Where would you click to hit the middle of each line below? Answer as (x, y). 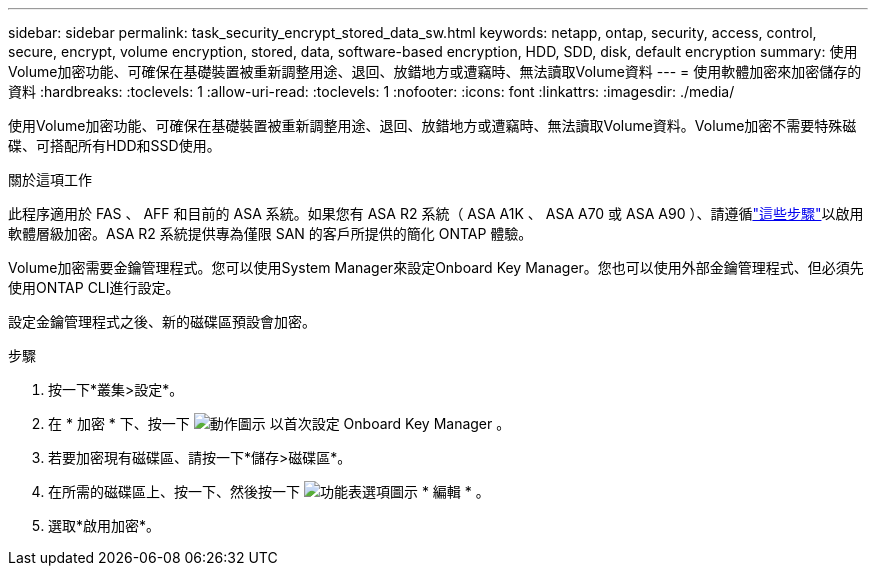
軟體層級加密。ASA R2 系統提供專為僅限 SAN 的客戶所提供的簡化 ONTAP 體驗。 (270, 233)
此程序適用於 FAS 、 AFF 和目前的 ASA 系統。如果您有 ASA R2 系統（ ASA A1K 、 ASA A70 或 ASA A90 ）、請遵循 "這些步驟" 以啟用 (436, 213)
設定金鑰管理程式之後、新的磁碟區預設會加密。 (162, 321)
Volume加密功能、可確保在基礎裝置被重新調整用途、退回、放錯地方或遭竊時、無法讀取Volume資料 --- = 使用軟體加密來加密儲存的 (435, 71)
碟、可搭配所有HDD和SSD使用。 (114, 145)
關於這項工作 (50, 179)
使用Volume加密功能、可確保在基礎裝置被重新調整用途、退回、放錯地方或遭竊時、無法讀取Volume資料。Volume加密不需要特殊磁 (432, 125)
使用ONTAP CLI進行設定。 (94, 287)
